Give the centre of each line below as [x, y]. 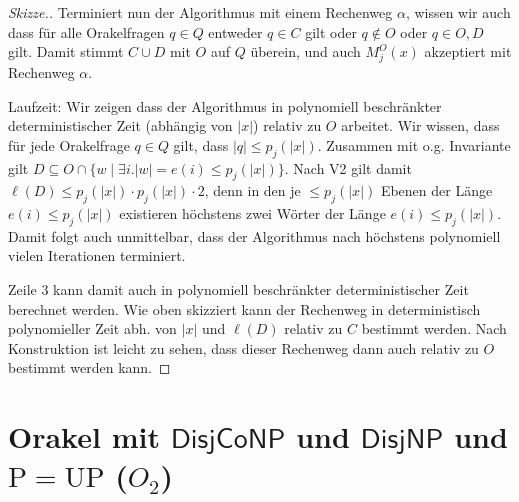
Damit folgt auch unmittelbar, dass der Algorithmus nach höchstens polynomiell [254, 235]
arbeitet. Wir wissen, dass [420, 125]
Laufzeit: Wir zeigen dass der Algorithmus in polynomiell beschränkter [225, 105]
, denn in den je [252, 190]
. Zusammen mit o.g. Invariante [414, 144]
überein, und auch [305, 51]
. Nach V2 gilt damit [348, 167]
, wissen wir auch [458, 12]
